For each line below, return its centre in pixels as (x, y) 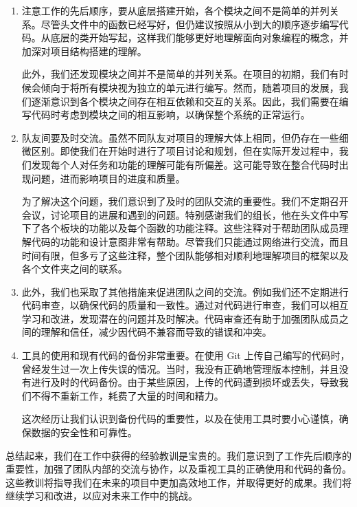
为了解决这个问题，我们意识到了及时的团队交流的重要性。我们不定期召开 (185, 201)
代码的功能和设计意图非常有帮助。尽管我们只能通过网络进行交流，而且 (190, 241)
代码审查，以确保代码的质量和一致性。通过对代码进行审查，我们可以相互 (185, 305)
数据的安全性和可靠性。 (84, 432)
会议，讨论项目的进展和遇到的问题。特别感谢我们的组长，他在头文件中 (180, 214)
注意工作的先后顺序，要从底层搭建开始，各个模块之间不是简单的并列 (175, 10)
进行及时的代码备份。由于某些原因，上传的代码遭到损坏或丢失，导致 (185, 382)
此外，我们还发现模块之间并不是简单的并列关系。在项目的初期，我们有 (180, 74)
